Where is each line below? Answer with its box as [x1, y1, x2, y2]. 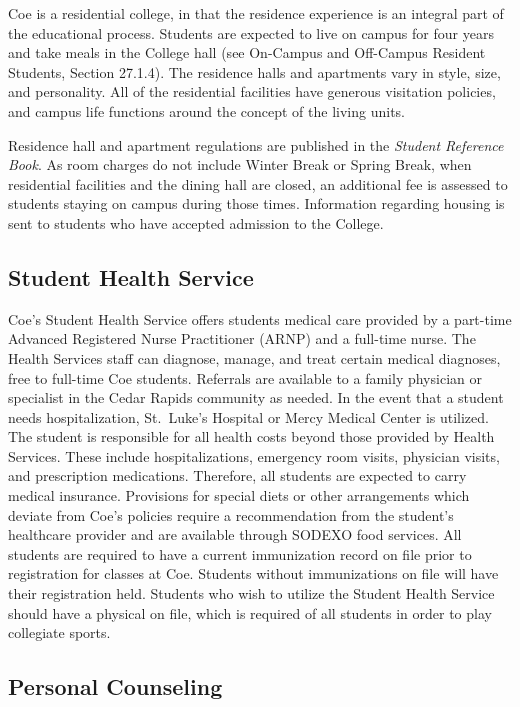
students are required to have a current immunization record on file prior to [8, 543, 472, 564]
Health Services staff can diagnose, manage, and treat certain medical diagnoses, [8, 347, 501, 368]
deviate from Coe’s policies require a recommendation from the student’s [8, 504, 454, 525]
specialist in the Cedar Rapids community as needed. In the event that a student [8, 387, 504, 408]
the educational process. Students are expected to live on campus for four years [8, 22, 494, 43]
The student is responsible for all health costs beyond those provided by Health [8, 426, 495, 447]
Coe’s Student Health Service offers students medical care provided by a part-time [8, 308, 512, 329]
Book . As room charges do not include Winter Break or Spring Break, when [8, 154, 472, 175]
